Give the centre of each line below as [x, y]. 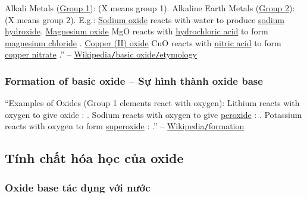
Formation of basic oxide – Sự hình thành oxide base [134, 80]
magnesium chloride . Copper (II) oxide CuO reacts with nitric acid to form [143, 42]
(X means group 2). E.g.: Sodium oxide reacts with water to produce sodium [145, 19]
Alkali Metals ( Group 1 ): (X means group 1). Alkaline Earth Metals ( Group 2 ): [150, 8]
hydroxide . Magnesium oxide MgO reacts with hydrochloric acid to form [137, 31]
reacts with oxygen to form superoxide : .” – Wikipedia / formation [125, 126]
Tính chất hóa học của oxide [94, 158]
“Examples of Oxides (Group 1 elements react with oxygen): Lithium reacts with [152, 103]
